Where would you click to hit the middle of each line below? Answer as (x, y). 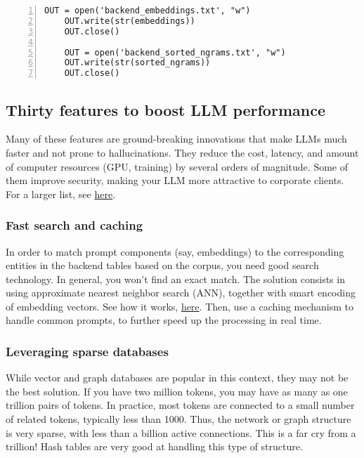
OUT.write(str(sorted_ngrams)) (137, 63)
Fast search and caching (74, 225)
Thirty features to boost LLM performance (165, 109)
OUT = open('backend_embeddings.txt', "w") (148, 11)
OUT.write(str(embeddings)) (130, 21)
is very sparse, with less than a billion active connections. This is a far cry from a (181, 432)
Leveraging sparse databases (87, 351)
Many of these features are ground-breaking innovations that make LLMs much (176, 139)
